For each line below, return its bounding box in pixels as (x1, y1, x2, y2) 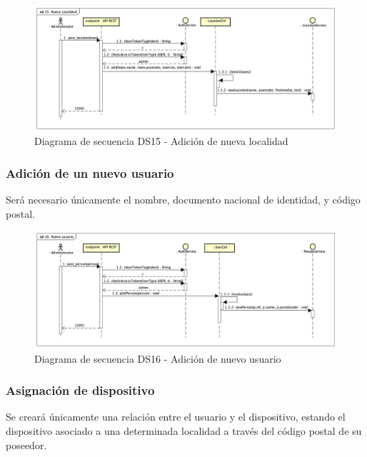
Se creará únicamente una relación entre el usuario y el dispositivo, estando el (6, 409, 346, 424)
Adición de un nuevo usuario (6, 164, 174, 181)
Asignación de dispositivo (6, 381, 155, 399)
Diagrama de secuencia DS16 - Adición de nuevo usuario (34, 351, 281, 366)
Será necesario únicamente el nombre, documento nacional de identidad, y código (6, 191, 361, 206)
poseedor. (6, 437, 47, 452)
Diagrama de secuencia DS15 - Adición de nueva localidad (34, 134, 288, 149)
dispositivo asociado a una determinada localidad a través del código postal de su (6, 423, 362, 438)
